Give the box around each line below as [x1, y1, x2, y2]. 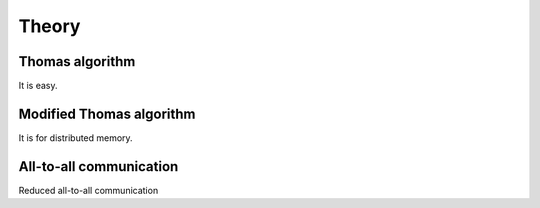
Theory [18, 15, 81, 37]
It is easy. [18, 80, 59, 92]
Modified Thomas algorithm [18, 105, 196, 122]
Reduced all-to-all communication [18, 184, 159, 196]
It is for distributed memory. [18, 131, 134, 144]
